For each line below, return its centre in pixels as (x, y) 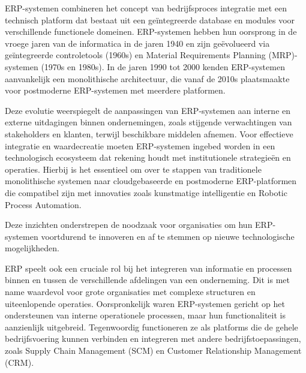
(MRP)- (283, 55)
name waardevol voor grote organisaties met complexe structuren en (130, 292)
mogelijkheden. (32, 248)
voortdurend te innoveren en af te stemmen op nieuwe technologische (168, 236)
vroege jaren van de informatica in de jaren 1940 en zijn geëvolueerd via (137, 43)
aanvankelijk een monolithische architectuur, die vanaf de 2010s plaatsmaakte (147, 78)
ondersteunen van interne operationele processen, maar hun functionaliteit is (145, 315)
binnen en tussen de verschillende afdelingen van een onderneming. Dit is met (148, 280)
